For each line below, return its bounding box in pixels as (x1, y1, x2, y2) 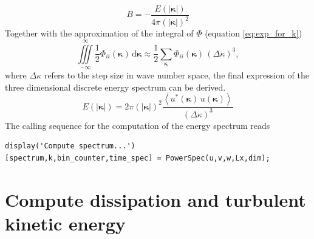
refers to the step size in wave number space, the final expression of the (44, 69, 310, 81)
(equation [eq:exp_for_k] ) (205, 27, 302, 40)
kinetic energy (5, 210, 126, 235)
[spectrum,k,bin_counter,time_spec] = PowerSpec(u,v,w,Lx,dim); (5, 153, 270, 162)
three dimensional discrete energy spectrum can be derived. (5, 80, 226, 93)
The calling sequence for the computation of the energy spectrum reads (5, 119, 270, 131)
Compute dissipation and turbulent (5, 187, 306, 212)
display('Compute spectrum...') (5, 142, 135, 151)
